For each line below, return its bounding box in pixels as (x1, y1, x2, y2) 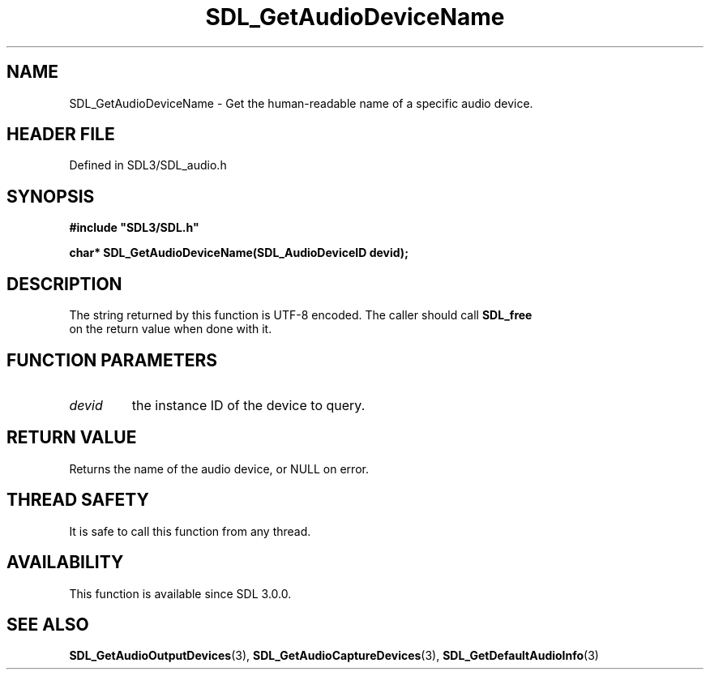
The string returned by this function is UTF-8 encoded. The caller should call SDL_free (69, 308, 532, 323)
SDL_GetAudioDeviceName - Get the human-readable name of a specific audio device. (69, 96, 533, 110)
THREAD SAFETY (6, 490, 149, 511)
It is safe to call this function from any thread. (69, 524, 311, 538)
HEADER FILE (6, 124, 115, 145)
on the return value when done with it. (69, 322, 272, 336)
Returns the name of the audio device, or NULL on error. (69, 461, 369, 476)
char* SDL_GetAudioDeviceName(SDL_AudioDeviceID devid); (69, 246, 408, 260)
